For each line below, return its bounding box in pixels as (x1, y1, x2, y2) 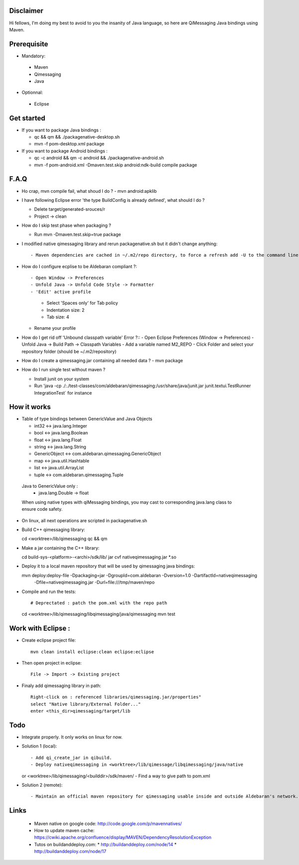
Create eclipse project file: (21, 637, 76, 643)
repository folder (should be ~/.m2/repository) (21, 348, 117, 354)
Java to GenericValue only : (21, 483, 78, 489)
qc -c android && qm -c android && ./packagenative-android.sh (34, 155, 164, 161)
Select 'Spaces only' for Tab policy (46, 300, 118, 306)
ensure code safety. (21, 506, 63, 512)
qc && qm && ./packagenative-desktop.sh (34, 134, 120, 140)
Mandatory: (21, 53, 46, 59)
